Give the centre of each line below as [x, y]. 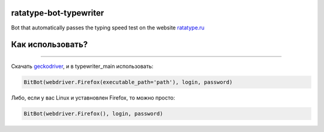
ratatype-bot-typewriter [58, 13]
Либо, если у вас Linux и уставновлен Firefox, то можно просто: [93, 97]
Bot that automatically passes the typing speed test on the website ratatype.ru [108, 28]
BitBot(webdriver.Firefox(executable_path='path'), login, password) [128, 82]
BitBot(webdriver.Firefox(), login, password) [93, 113]
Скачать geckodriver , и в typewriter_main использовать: [82, 66]
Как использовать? [49, 45]
